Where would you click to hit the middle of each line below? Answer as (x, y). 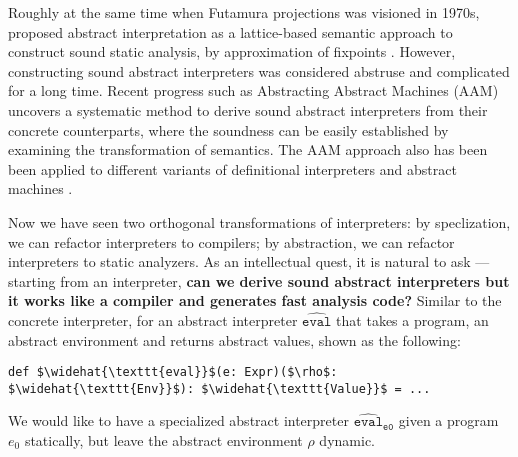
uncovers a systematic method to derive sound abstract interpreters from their (248, 109)
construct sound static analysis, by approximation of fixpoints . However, (232, 51)
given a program (448, 420)
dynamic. (347, 440)
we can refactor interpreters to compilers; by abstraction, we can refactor (231, 241)
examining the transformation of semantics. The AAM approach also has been (248, 149)
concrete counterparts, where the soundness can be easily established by (228, 129)
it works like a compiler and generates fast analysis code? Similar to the (255, 300)
